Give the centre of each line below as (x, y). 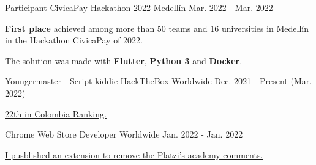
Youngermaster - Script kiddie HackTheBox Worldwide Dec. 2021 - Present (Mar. (159, 81)
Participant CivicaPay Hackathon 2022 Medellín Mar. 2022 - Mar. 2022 (139, 7)
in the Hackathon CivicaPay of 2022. (74, 40)
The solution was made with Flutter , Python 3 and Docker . (124, 60)
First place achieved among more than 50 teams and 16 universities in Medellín (157, 28)
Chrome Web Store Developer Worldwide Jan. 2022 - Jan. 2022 (124, 134)
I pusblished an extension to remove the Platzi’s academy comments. (134, 154)
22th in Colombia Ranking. (56, 113)
